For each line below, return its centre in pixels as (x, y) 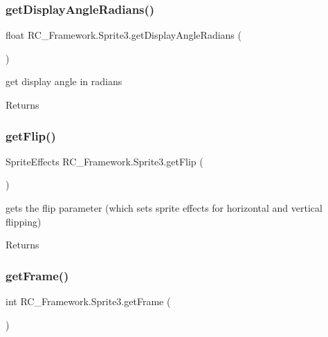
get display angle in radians (64, 81)
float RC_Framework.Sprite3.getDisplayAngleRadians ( (124, 35)
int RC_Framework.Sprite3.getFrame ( (88, 301)
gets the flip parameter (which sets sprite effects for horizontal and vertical (164, 208)
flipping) (24, 221)
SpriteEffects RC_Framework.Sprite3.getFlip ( (104, 161)
